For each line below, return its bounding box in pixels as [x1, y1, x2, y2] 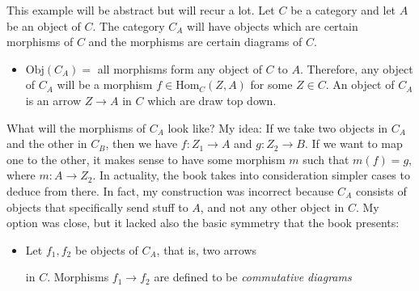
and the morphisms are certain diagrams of [88, 33, 303, 50]
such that [303, 150, 349, 167]
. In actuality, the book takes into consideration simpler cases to [92, 167, 410, 183]
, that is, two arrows [156, 241, 257, 258]
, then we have [105, 135, 178, 152]
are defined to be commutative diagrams [154, 268, 352, 285]
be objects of [74, 241, 138, 258]
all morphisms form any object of [97, 60, 262, 77]
